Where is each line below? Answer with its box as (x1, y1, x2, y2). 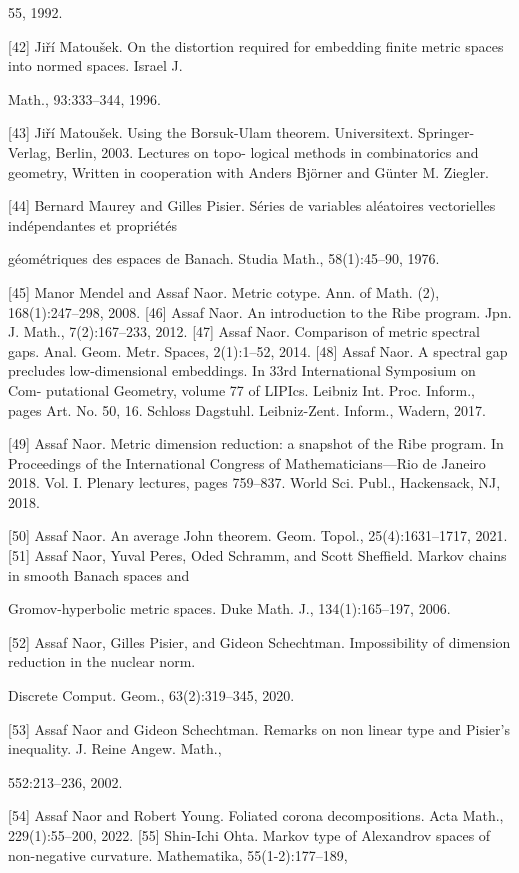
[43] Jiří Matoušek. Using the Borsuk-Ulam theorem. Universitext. (8, 122, 414, 143)
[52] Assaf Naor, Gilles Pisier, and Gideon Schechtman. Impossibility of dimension (8, 631, 511, 652)
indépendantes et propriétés (8, 214, 178, 235)
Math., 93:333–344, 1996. (8, 88, 161, 109)
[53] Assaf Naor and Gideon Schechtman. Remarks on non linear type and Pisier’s (8, 718, 510, 739)
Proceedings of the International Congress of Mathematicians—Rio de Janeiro (8, 452, 486, 473)
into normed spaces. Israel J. (8, 55, 183, 76)
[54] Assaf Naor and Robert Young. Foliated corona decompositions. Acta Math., (8, 805, 504, 826)
